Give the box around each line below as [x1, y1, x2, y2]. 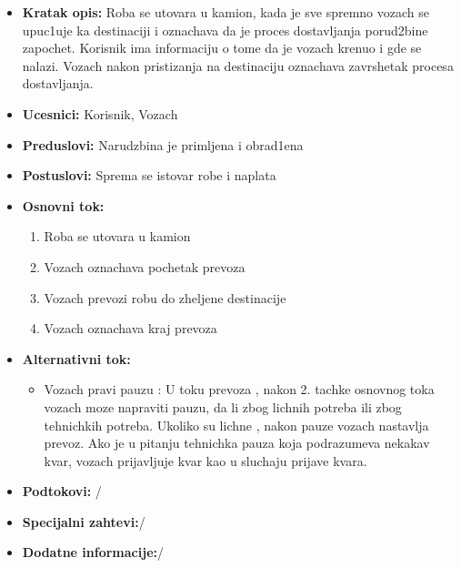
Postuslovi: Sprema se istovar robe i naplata [22, 166, 276, 185]
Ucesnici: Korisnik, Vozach [22, 104, 178, 123]
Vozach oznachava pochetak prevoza [44, 257, 246, 276]
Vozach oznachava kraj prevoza [44, 319, 217, 338]
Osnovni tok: [22, 196, 105, 215]
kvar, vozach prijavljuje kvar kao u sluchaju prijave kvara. [44, 451, 367, 470]
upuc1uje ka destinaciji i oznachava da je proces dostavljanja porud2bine [22, 20, 428, 39]
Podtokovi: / [22, 482, 102, 501]
